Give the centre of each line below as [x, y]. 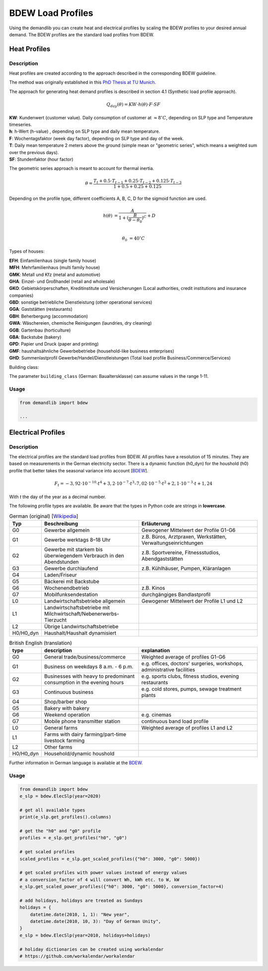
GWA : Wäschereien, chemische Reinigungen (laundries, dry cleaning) [81, 323]
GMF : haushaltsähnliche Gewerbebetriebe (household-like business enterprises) [92, 351]
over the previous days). [34, 152]
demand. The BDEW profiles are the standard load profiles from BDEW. [82, 34]
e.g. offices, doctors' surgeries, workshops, [193, 664]
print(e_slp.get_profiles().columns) [66, 817]
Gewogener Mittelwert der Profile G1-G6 [189, 530]
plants [149, 695]
